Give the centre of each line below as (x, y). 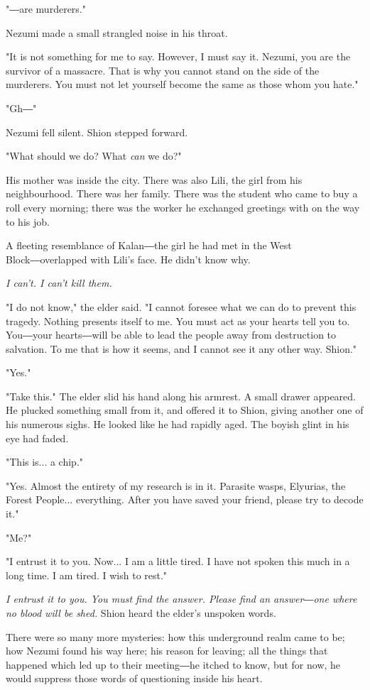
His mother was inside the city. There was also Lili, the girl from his (154, 179)
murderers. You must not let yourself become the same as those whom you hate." (182, 84)
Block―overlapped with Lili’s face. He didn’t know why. (128, 259)
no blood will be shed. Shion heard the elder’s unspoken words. (141, 613)
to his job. (28, 221)
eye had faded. (37, 438)
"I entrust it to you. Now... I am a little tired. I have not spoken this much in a (178, 561)
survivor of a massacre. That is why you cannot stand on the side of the (163, 70)
